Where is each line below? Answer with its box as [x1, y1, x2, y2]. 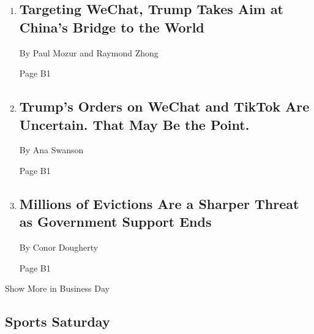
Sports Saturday [5, 312, 110, 331]
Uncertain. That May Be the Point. [19, 115, 250, 134]
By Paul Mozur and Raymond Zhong [19, 46, 159, 59]
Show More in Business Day [5, 282, 110, 295]
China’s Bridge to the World [19, 17, 204, 36]
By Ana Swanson [19, 143, 84, 156]
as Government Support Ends [19, 212, 212, 231]
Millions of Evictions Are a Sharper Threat [19, 194, 299, 213]
